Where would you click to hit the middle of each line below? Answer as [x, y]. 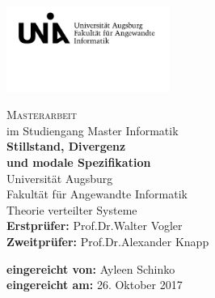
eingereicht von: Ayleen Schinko [91, 268]
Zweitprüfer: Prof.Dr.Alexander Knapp [108, 242]
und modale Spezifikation [79, 162]
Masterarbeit [42, 115]
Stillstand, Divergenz [66, 146]
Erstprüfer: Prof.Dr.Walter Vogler [95, 226]
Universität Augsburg [60, 178]
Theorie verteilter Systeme [72, 209]
